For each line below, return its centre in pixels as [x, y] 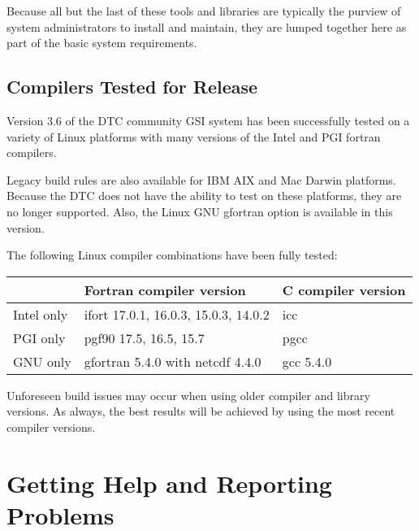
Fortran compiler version [165, 289]
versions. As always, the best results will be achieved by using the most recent [201, 411]
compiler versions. [51, 427]
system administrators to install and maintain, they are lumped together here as [207, 26]
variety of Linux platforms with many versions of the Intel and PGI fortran [194, 136]
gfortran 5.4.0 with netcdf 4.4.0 [173, 361]
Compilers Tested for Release [132, 87]
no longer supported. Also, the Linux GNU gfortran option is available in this [200, 211]
